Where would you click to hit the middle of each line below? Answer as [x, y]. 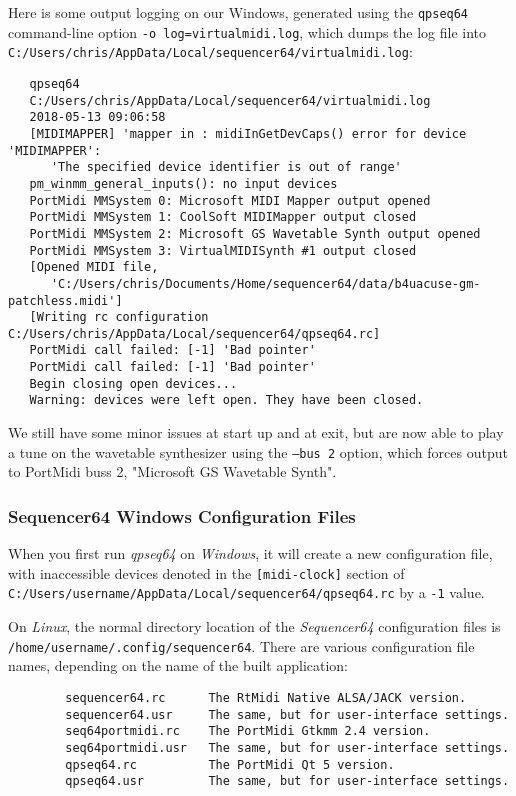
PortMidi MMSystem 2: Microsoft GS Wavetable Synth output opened [255, 233]
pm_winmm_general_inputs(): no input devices [183, 183]
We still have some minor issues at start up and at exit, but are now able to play [256, 432]
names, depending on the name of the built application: [178, 665]
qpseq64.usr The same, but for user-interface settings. [287, 781]
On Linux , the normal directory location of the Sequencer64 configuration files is [254, 626]
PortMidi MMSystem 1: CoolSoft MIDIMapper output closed [223, 217]
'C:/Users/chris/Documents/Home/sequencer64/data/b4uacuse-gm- [265, 283]
